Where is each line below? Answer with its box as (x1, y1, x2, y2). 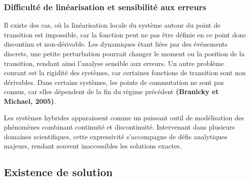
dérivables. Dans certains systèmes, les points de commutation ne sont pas (4, 77, 224, 87)
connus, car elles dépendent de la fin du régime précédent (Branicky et (4, 86, 219, 97)
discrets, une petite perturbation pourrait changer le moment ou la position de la (4, 49, 245, 58)
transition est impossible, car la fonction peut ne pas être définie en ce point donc (4, 29, 247, 39)
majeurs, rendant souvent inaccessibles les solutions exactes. (4, 141, 182, 151)
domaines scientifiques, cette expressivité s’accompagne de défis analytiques (4, 131, 228, 141)
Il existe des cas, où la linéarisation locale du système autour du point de (4, 20, 220, 30)
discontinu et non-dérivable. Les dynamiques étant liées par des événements (4, 39, 228, 49)
